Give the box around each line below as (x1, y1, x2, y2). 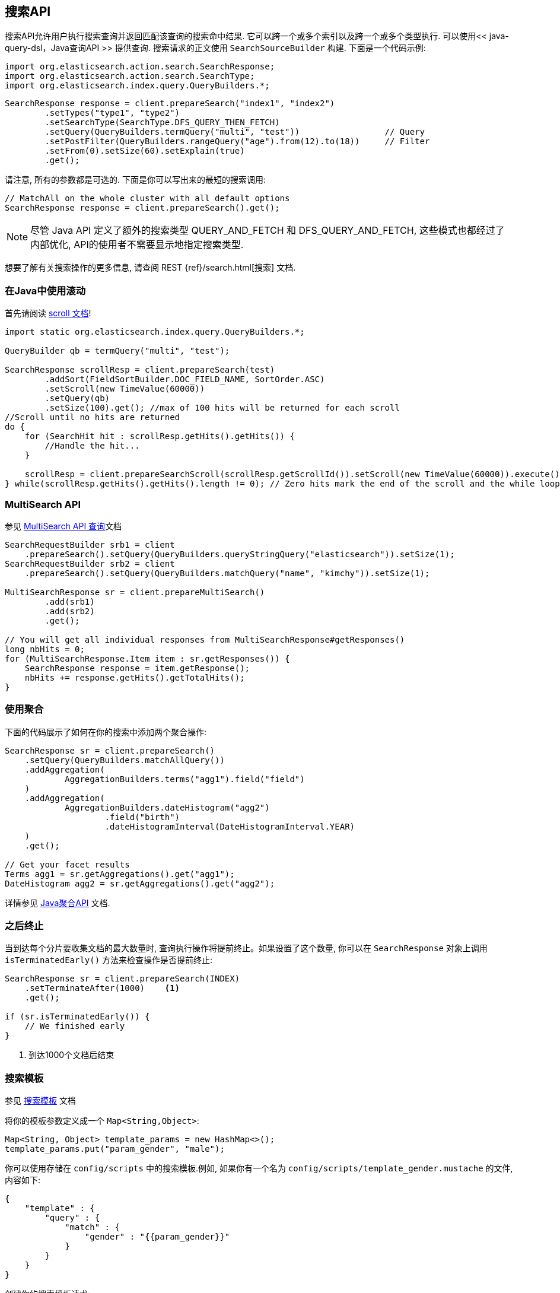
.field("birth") (104, 812, 180, 822)
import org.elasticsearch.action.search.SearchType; (5, 71, 255, 81)
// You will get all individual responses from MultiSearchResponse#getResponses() (5, 634, 405, 644)
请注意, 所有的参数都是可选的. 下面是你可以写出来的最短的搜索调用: (5, 174, 266, 185)
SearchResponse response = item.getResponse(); (24, 663, 250, 673)
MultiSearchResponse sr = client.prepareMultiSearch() (5, 587, 265, 597)
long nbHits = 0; (5, 644, 85, 654)
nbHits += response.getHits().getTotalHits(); (24, 672, 245, 682)
